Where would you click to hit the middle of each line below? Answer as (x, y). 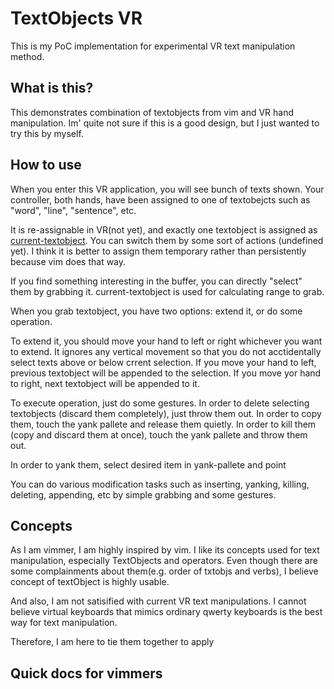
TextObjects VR (76, 18)
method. (27, 56)
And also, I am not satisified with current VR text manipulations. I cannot (158, 601)
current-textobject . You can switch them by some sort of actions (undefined (167, 240)
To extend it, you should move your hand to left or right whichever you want (166, 341)
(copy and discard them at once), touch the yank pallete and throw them (159, 434)
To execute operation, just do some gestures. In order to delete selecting (160, 403)
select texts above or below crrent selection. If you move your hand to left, (163, 362)
